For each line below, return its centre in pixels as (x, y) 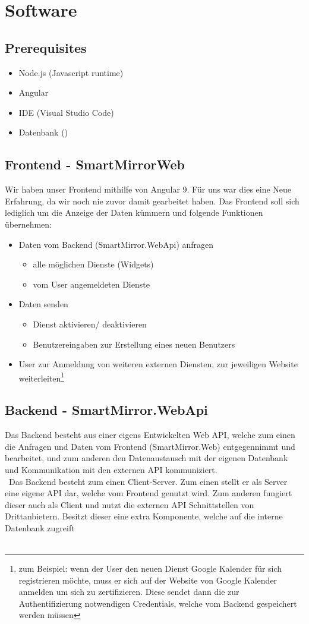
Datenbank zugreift (40, 527)
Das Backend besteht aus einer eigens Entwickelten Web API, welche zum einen (150, 435)
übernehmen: (29, 224)
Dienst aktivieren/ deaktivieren (90, 324)
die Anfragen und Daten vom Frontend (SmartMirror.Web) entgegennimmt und (150, 446)
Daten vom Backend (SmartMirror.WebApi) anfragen (116, 244)
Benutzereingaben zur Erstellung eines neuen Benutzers (134, 344)
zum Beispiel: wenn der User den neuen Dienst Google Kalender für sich (150, 568)
